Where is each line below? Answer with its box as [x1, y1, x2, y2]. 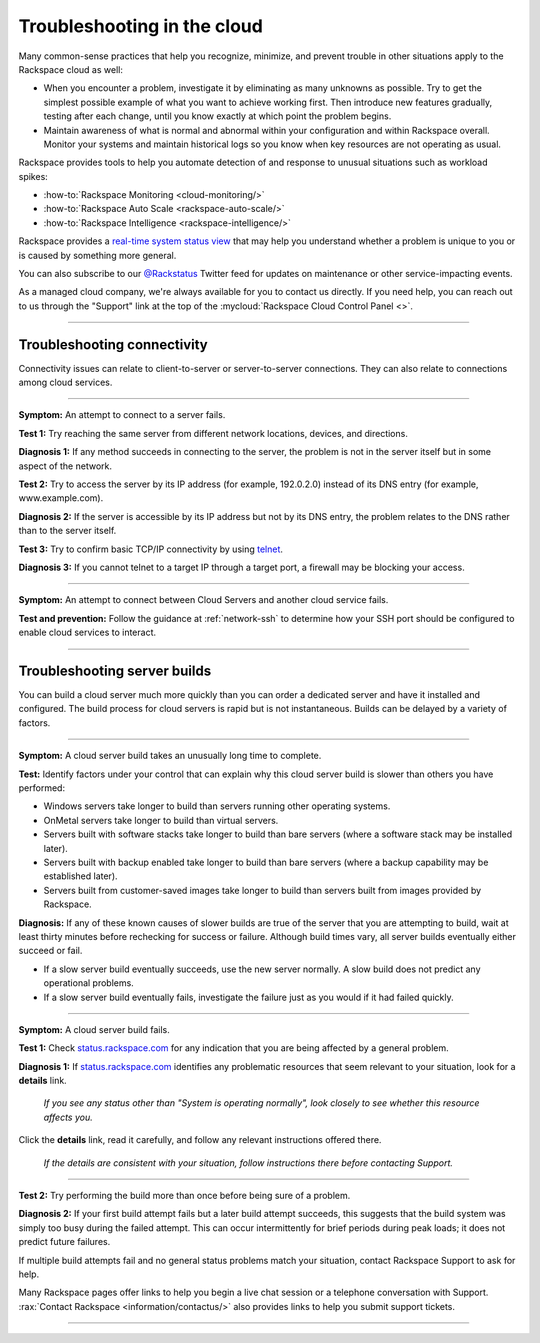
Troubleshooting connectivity [18, 336, 209, 353]
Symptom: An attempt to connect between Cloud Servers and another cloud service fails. [18, 594, 389, 606]
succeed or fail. [18, 945, 83, 957]
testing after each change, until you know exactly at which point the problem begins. [43, 110, 392, 122]
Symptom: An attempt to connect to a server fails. [18, 409, 226, 421]
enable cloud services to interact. [18, 626, 157, 639]
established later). [43, 870, 119, 882]
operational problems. [43, 977, 134, 989]
